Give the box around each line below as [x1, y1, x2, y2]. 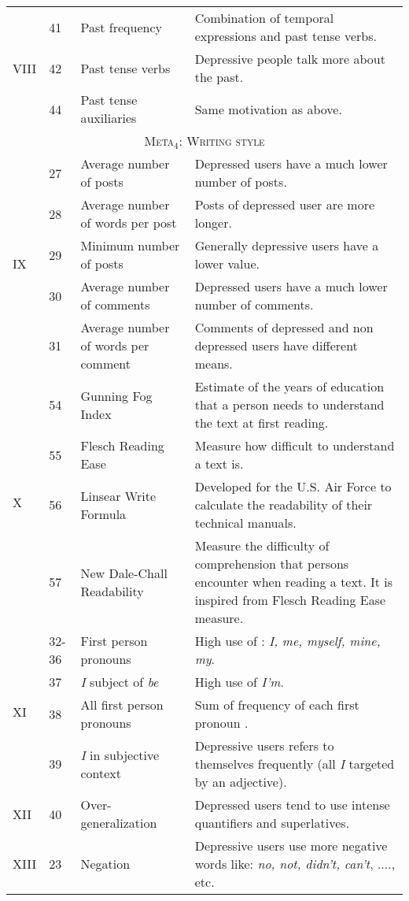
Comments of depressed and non [194, 318, 374, 336]
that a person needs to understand [194, 395, 385, 413]
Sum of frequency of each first [194, 695, 359, 714]
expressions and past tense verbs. [194, 27, 377, 45]
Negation [80, 855, 131, 873]
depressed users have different [194, 336, 358, 354]
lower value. [194, 254, 260, 273]
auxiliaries [80, 109, 137, 127]
